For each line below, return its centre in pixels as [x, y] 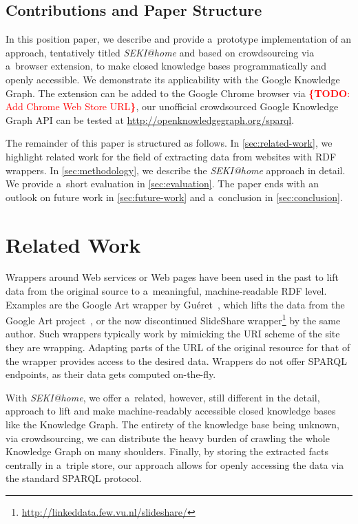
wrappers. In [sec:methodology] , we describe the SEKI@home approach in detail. [176, 170]
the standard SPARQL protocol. [74, 478]
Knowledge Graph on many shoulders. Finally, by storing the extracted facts [167, 451]
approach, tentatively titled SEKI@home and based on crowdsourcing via [160, 52]
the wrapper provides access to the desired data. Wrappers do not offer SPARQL [176, 360]
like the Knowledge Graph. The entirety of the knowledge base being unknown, [172, 425]
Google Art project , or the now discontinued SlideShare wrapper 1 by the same [173, 319]
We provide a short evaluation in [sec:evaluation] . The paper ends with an [162, 184]
